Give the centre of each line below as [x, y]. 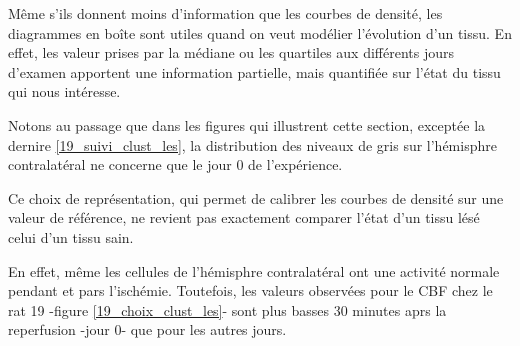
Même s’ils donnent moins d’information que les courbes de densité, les [225, 13]
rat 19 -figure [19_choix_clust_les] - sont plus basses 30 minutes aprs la [227, 309]
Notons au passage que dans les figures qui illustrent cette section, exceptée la [247, 124]
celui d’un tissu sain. [71, 236]
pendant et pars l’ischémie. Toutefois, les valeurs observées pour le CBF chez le [250, 290]
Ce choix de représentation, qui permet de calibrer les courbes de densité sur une [256, 197]
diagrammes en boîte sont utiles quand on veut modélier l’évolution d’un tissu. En [260, 32]
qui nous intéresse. [64, 91]
